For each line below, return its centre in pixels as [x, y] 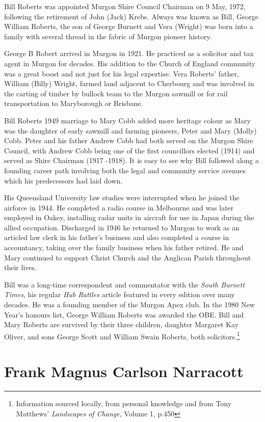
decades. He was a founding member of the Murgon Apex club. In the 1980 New [129, 305]
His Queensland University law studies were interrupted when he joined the [122, 197]
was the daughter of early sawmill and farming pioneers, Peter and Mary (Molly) [130, 130]
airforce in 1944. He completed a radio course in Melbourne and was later [119, 207]
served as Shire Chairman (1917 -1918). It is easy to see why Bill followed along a [131, 160]
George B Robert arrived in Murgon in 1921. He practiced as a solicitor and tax [129, 53]
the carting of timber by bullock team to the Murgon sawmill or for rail [116, 93]
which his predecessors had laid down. [63, 180]
